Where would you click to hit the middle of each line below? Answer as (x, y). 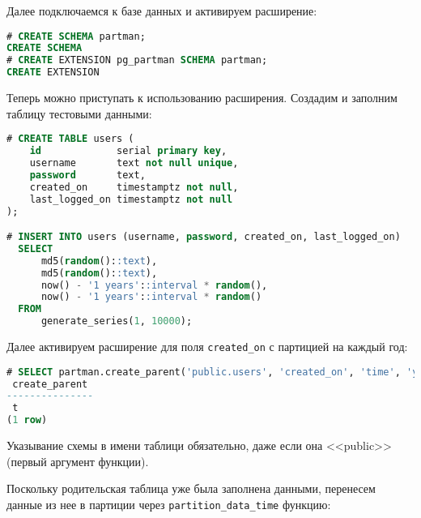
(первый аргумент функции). (78, 461)
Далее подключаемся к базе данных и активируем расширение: (162, 11)
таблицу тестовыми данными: (79, 113)
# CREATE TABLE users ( (70, 139)
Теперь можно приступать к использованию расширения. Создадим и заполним (202, 98)
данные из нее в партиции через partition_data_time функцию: (169, 504)
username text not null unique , (134, 163)
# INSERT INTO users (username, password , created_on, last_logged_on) (204, 237)
